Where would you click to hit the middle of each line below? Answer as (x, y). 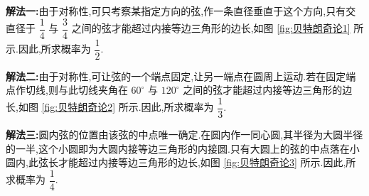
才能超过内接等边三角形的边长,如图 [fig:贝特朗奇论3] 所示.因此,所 (207, 162)
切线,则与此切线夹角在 (76, 90)
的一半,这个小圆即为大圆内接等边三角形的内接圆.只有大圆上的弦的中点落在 (178, 148)
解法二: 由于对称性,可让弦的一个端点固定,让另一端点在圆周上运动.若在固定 (176, 76)
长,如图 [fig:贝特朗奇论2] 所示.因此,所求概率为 (110, 107)
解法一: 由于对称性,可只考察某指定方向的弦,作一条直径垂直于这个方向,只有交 (181, 11)
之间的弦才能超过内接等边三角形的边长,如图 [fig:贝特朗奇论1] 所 (218, 28)
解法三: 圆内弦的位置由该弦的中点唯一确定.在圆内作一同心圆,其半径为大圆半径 (184, 134)
